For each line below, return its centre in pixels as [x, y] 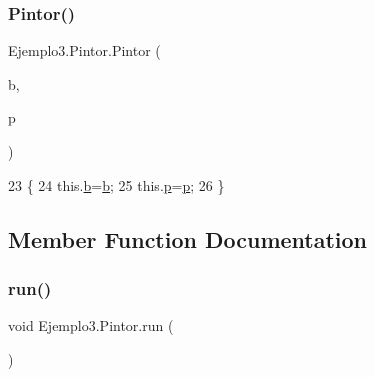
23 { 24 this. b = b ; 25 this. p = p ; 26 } [116, 184]
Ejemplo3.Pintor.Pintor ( [84, 50]
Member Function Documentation [188, 238]
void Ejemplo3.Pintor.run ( [91, 325]
